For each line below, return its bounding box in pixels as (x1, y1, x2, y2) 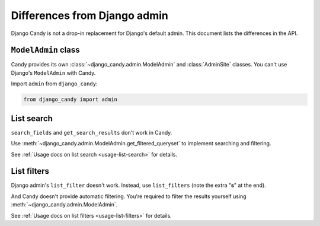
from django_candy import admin (23, 96, 118, 103)
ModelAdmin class (11, 45, 80, 55)
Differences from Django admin (11, 9, 168, 22)
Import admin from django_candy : (11, 80, 98, 87)
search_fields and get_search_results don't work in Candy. (11, 129, 172, 136)
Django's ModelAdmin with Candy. (11, 69, 96, 77)
